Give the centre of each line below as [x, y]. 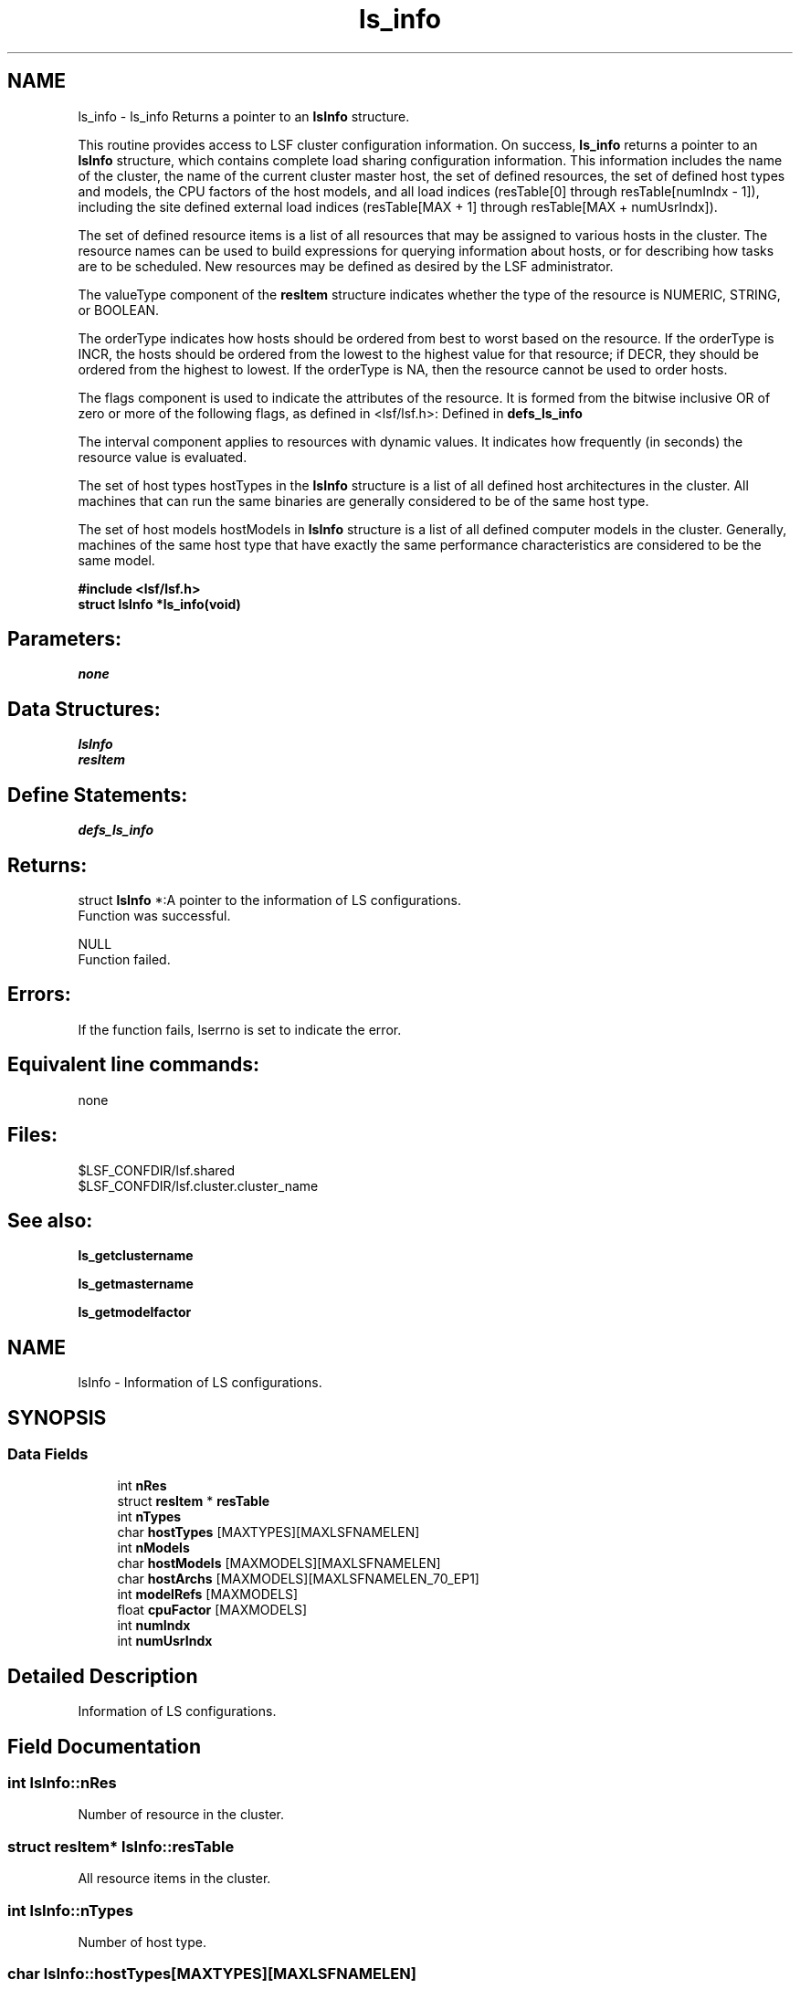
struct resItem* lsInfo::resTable [121, 1846]
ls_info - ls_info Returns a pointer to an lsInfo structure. [244, 116]
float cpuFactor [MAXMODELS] [212, 1610]
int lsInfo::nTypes [70, 1910]
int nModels [153, 1548]
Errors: [39, 995]
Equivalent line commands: [134, 1065]
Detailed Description [103, 1676]
